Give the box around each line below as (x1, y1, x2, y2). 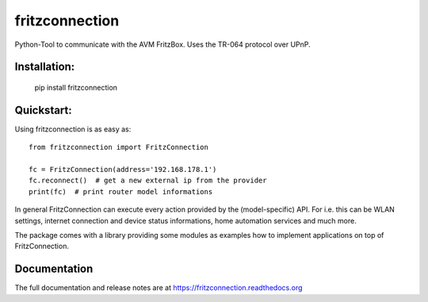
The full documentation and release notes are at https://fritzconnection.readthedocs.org (14, 283, 303, 292)
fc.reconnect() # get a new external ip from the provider (29, 176, 267, 185)
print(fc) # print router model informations (29, 187, 213, 196)
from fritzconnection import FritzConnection (29, 143, 209, 152)
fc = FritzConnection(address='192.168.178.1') (29, 165, 217, 174)
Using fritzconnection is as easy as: (14, 124, 132, 134)
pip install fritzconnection (34, 82, 118, 92)
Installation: (14, 60, 75, 74)
